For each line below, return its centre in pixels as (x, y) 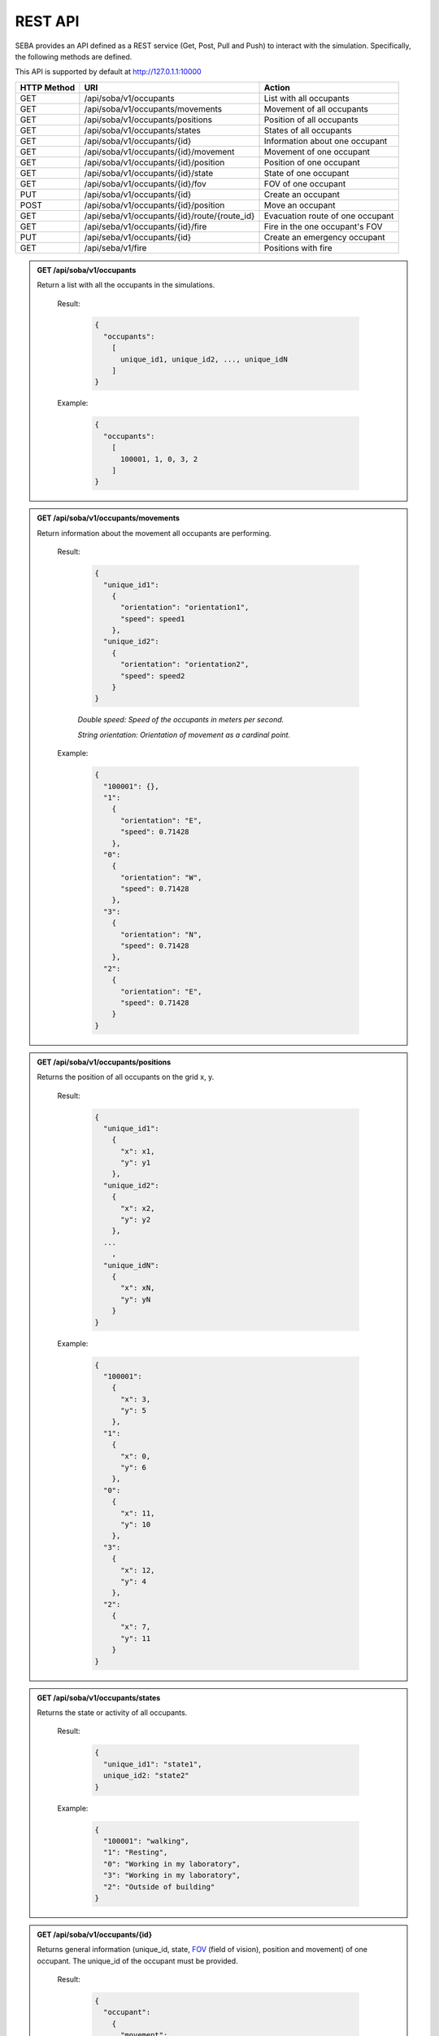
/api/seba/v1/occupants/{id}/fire (146, 226)
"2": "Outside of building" (159, 1887)
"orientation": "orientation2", (185, 665)
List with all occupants (306, 98)
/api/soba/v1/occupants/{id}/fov (145, 183)
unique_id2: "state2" (146, 1776)
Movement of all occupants (316, 108)
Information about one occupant (326, 141)
